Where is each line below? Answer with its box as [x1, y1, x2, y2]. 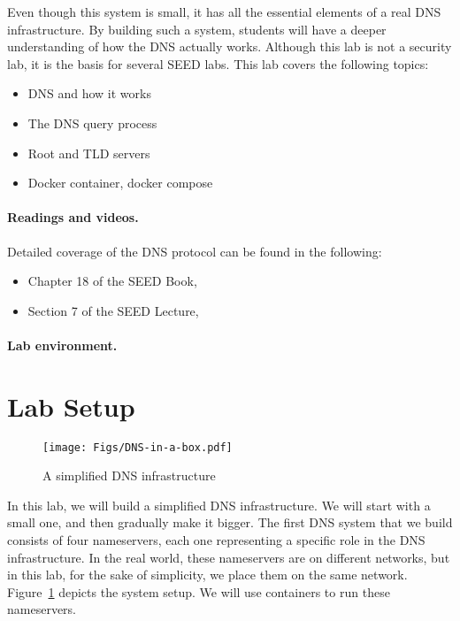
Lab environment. [7, 335, 118, 354]
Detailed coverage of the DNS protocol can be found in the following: [7, 241, 382, 260]
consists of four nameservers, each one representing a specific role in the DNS [7, 531, 425, 549]
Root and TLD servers [27, 143, 150, 162]
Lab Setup [7, 387, 135, 424]
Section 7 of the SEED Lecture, [27, 301, 199, 319]
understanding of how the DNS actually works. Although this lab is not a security [7, 37, 452, 56]
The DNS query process [27, 113, 157, 132]
